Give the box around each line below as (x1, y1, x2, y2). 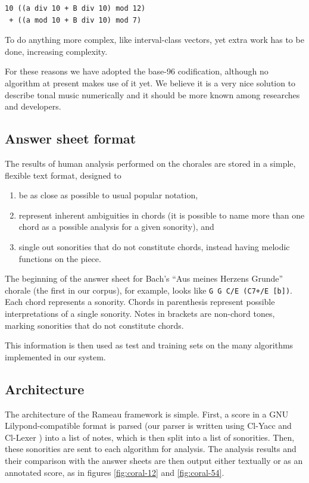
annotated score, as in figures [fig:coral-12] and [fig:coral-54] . (5, 466, 224, 478)
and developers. (5, 100, 61, 113)
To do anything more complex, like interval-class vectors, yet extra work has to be (5, 33, 304, 46)
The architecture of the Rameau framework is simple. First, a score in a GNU (5, 407, 289, 420)
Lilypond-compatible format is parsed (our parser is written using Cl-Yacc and (5, 419, 292, 432)
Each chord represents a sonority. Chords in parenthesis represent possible (5, 295, 275, 308)
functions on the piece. (18, 252, 101, 264)
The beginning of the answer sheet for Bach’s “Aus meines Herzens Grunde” (5, 272, 283, 285)
